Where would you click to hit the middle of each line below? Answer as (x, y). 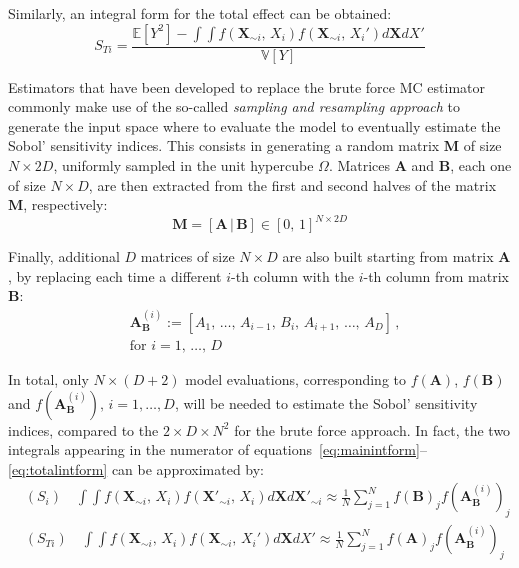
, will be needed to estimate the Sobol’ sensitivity (326, 402)
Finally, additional (64, 256)
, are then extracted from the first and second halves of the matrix (292, 184)
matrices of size (187, 256)
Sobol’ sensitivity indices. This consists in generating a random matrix (224, 145)
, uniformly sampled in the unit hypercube (183, 165)
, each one (481, 165)
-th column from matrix (436, 275)
